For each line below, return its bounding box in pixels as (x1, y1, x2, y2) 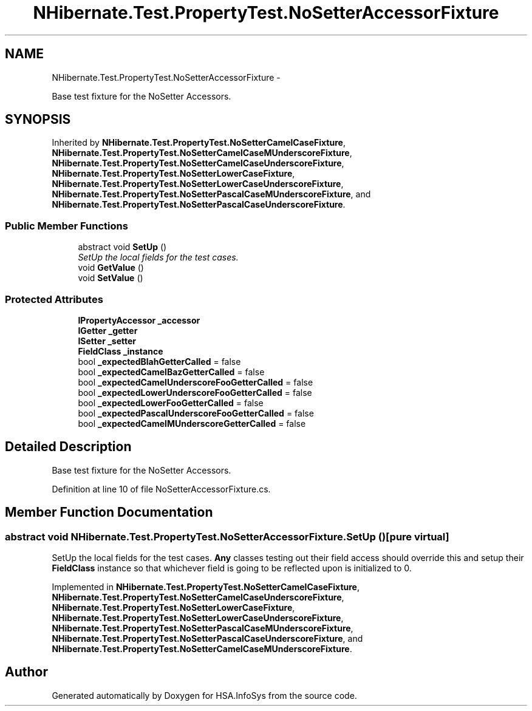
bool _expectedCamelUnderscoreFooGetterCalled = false (78, 376, 313, 387)
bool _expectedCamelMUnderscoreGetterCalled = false (78, 418, 306, 429)
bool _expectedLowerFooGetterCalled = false (78, 397, 264, 408)
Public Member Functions (5, 219, 128, 232)
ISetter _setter (78, 335, 137, 346)
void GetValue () (78, 262, 144, 273)
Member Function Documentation (5, 505, 213, 520)
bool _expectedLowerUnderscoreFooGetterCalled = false (78, 387, 312, 398)
